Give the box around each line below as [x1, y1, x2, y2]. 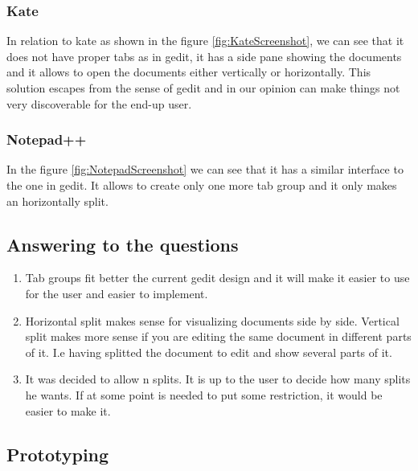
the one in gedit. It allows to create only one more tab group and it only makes [6, 177, 397, 193]
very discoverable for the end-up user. [6, 95, 192, 112]
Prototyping [6, 441, 109, 466]
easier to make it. [25, 402, 111, 419]
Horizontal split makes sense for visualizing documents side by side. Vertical [25, 312, 400, 329]
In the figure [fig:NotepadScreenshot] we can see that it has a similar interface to [6, 161, 404, 178]
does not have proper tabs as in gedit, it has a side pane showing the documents [6, 47, 402, 64]
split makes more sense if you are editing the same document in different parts [25, 328, 412, 345]
